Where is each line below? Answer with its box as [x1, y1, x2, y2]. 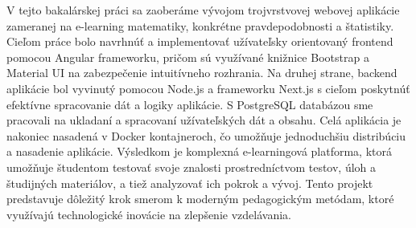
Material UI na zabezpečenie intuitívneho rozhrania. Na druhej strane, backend [6, 64, 397, 81]
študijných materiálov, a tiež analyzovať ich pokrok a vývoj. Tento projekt [6, 174, 373, 191]
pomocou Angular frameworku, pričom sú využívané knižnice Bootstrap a [6, 48, 369, 65]
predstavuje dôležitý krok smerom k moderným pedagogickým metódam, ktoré [6, 190, 394, 207]
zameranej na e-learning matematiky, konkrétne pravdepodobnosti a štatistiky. [6, 17, 394, 34]
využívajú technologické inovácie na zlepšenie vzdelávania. [6, 206, 291, 222]
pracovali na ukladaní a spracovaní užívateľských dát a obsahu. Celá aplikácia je [6, 112, 402, 128]
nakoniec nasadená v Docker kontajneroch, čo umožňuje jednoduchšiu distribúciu [6, 127, 406, 144]
